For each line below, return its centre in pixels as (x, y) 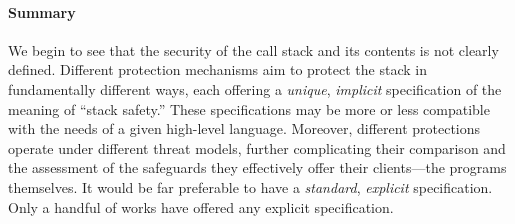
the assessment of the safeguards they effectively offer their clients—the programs (257, 167)
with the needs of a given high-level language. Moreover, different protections (244, 128)
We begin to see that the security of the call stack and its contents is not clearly (253, 49)
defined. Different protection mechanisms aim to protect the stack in (217, 69)
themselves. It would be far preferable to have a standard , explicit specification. (250, 186)
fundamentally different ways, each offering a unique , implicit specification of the (255, 88)
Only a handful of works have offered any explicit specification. (201, 206)
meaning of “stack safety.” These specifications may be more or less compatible (249, 108)
